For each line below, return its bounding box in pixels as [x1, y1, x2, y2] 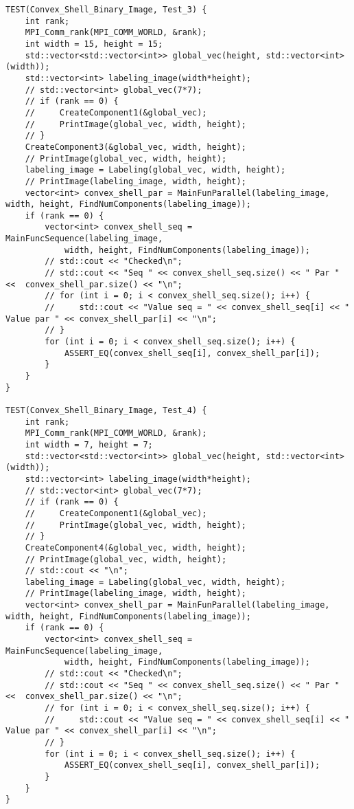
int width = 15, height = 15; [25, 38, 163, 49]
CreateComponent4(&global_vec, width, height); [25, 542, 246, 553]
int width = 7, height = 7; [25, 439, 153, 450]
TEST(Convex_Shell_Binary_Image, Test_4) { [5, 405, 207, 415]
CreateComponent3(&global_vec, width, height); [25, 142, 246, 152]
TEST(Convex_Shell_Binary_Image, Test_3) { [5, 5, 207, 14]
